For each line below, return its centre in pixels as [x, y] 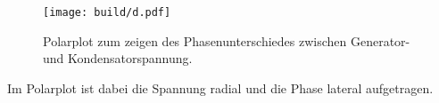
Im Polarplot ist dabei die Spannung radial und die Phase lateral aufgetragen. [220, 87]
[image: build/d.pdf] [107, 12]
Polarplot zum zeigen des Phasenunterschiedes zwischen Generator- [227, 40]
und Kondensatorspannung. [118, 58]
